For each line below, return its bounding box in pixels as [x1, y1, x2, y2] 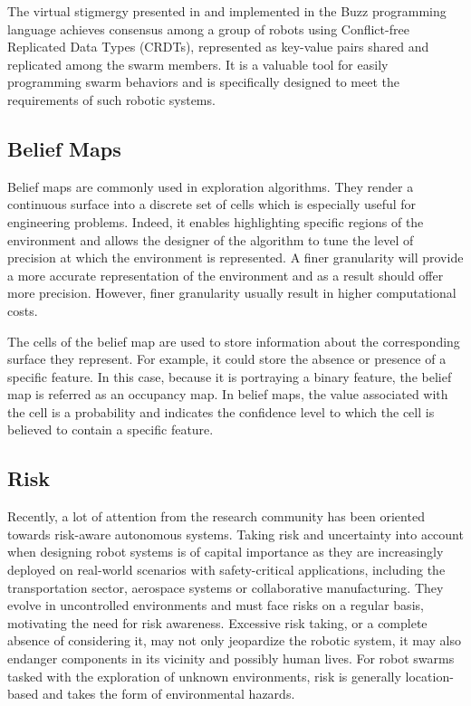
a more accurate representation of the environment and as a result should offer [7, 265, 444, 284]
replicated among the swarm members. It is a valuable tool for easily [7, 54, 389, 73]
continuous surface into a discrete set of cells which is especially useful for [7, 195, 417, 214]
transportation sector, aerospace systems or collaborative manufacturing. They [7, 577, 444, 596]
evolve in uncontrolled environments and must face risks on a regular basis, [7, 596, 424, 615]
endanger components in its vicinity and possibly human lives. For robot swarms [7, 649, 455, 668]
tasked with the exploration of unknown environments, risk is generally [7, 666, 401, 685]
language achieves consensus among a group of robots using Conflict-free [7, 19, 409, 38]
